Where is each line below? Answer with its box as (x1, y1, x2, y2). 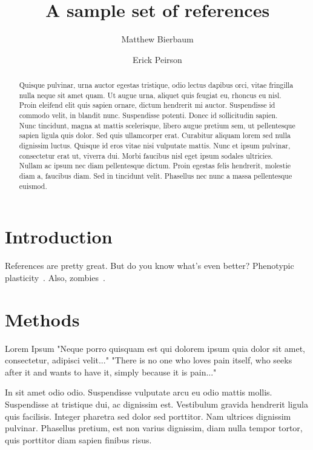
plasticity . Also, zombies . (5, 271, 105, 283)
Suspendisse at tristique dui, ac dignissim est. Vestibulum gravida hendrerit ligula (5, 397, 308, 410)
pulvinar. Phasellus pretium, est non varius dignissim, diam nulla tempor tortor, (5, 422, 303, 434)
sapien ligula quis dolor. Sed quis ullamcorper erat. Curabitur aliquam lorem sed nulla (19, 130, 291, 141)
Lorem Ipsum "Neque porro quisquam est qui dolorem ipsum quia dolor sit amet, (5, 342, 306, 354)
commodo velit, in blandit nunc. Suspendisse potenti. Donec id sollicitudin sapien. (19, 110, 278, 121)
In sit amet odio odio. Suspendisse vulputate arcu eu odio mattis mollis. (5, 386, 272, 399)
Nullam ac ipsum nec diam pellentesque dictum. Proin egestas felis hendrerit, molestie (19, 160, 291, 171)
